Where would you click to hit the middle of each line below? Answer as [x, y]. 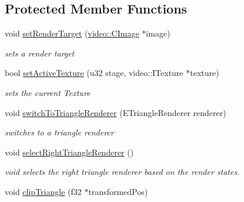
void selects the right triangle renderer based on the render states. [122, 172]
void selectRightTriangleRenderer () [69, 152]
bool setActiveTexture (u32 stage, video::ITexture [94, 73]
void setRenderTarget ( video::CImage [72, 33]
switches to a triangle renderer [59, 132]
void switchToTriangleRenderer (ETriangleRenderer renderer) [116, 112]
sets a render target [40, 53]
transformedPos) [118, 191]
